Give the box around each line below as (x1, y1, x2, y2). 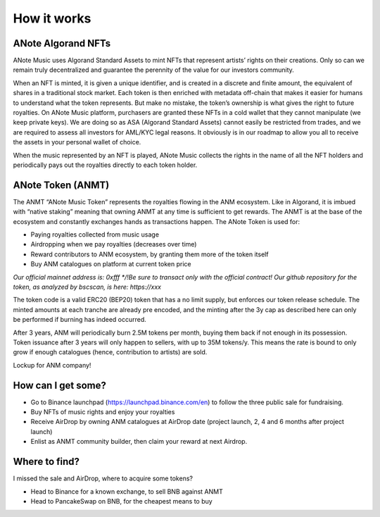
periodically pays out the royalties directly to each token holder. (13, 161, 198, 169)
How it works (13, 11, 91, 26)
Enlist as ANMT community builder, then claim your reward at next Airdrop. (30, 437, 248, 446)
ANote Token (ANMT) (13, 179, 110, 191)
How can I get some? (13, 379, 107, 391)
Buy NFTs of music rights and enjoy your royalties (30, 408, 175, 416)
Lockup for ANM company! (13, 361, 91, 369)
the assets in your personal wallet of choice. (13, 138, 141, 147)
